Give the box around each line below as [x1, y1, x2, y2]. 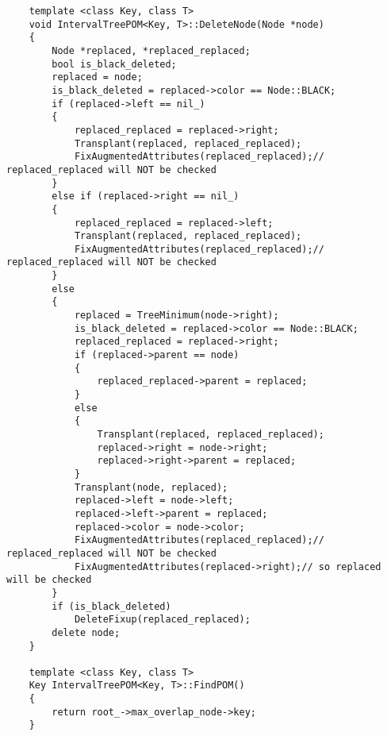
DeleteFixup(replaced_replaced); [74, 614, 251, 626]
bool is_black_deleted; [52, 58, 177, 70]
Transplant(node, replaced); [74, 481, 228, 493]
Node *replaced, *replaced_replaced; [52, 44, 251, 56]
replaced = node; [52, 71, 143, 83]
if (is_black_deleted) [52, 600, 171, 612]
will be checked [6, 574, 92, 586]
